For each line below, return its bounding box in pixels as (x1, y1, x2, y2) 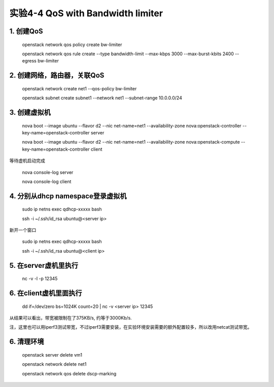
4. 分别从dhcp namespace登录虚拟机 (9, 192, 127, 200)
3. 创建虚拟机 (9, 108, 51, 117)
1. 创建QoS (9, 27, 43, 36)
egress (22, 58, 37, 64)
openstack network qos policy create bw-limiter (22, 41, 122, 48)
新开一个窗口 (9, 227, 37, 233)
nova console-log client (22, 178, 72, 185)
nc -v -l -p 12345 (22, 275, 58, 282)
